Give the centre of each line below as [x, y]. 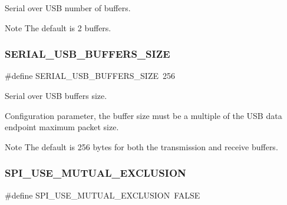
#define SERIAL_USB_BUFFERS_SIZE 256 [90, 76]
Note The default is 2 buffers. [58, 27]
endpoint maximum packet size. [62, 127]
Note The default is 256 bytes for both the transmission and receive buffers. [141, 146]
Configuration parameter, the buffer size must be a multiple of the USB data [143, 115]
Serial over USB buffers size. [56, 95]
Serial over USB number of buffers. [68, 8]
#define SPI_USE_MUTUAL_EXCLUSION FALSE [103, 195]
